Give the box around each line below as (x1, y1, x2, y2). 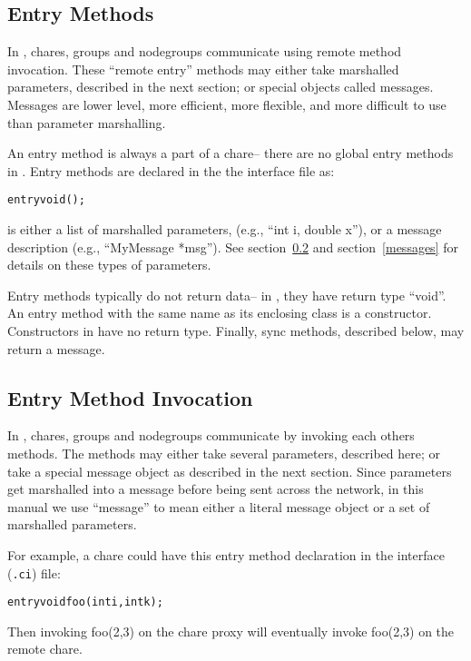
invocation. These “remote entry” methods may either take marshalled (7, 59, 399, 78)
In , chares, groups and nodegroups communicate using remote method (7, 42, 402, 61)
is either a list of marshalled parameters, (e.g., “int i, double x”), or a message (7, 220, 442, 239)
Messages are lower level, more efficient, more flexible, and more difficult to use (7, 94, 446, 113)
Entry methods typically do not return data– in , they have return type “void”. (7, 285, 446, 304)
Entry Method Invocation (7, 383, 253, 411)
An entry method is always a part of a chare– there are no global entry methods (7, 143, 454, 163)
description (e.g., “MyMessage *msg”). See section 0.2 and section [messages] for (7, 237, 458, 256)
